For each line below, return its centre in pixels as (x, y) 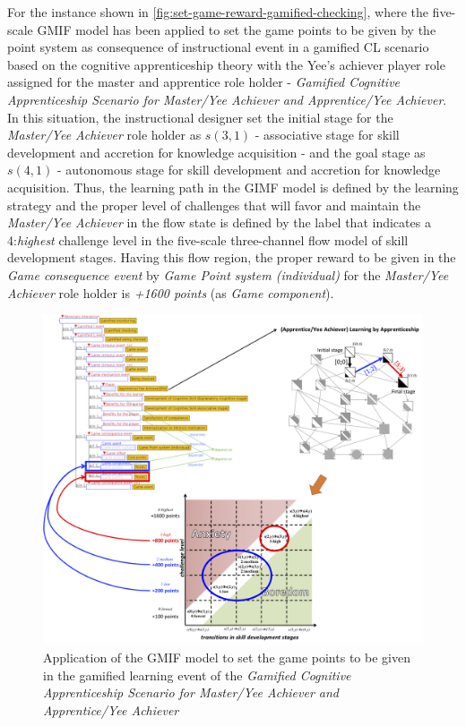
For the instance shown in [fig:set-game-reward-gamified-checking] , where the (218, 12)
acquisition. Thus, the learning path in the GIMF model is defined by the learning (233, 187)
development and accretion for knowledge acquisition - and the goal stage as (216, 152)
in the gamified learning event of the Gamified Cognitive (197, 675)
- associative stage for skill (327, 135)
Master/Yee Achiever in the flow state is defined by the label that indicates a (219, 222)
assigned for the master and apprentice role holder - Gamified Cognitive (204, 82)
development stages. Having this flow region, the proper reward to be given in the (232, 257)
